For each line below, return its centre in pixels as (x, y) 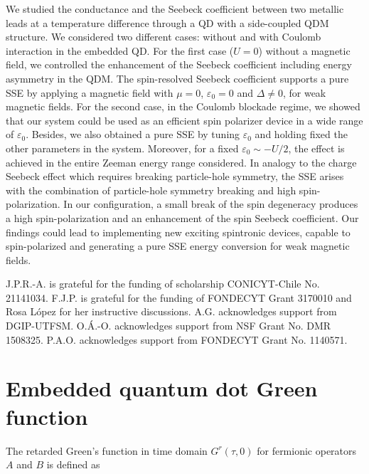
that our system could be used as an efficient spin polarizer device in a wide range (184, 120)
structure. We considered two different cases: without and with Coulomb (164, 37)
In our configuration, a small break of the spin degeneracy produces (211, 204)
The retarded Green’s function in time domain (107, 450)
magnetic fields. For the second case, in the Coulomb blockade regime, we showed (183, 106)
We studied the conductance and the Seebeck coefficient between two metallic (175, 9)
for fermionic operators (307, 450)
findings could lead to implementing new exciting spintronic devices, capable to (178, 232)
